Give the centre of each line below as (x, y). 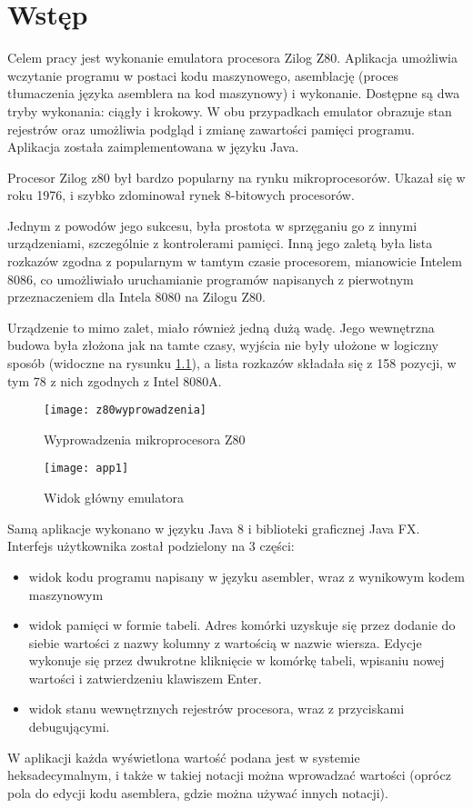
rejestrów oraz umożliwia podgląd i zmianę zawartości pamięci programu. (211, 129)
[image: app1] (86, 469)
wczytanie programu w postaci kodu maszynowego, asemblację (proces (203, 75)
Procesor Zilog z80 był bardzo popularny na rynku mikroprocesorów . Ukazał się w (236, 177)
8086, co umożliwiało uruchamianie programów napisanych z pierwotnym (211, 279)
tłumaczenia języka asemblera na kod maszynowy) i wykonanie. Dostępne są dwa (234, 93)
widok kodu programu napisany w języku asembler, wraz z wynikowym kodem (247, 576)
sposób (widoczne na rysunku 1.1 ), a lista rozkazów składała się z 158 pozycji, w (232, 363)
